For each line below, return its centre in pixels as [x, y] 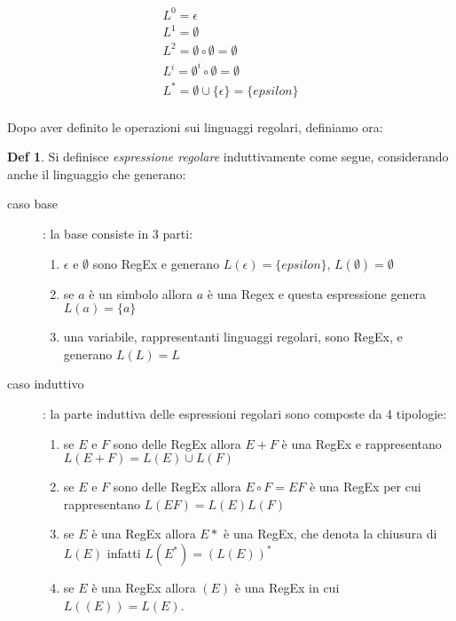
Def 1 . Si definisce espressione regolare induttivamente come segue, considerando [228, 157]
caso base [32, 204]
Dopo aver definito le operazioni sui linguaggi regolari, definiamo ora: [195, 126]
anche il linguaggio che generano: [97, 173]
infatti [124, 553]
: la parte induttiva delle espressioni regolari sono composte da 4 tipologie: [245, 414]
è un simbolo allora [141, 293]
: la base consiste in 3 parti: [118, 234]
